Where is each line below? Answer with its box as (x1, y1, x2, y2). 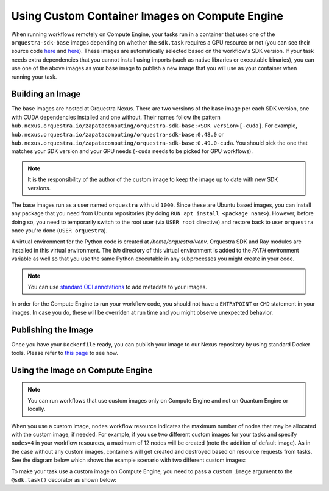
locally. (27, 406, 46, 413)
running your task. (11, 73, 57, 81)
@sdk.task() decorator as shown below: (11, 476, 117, 484)
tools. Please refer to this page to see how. (11, 349, 119, 357)
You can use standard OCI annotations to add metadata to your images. (27, 284, 207, 291)
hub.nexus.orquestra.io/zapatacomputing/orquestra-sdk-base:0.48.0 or (11, 131, 224, 138)
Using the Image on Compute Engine (11, 365, 153, 375)
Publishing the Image (11, 324, 94, 335)
